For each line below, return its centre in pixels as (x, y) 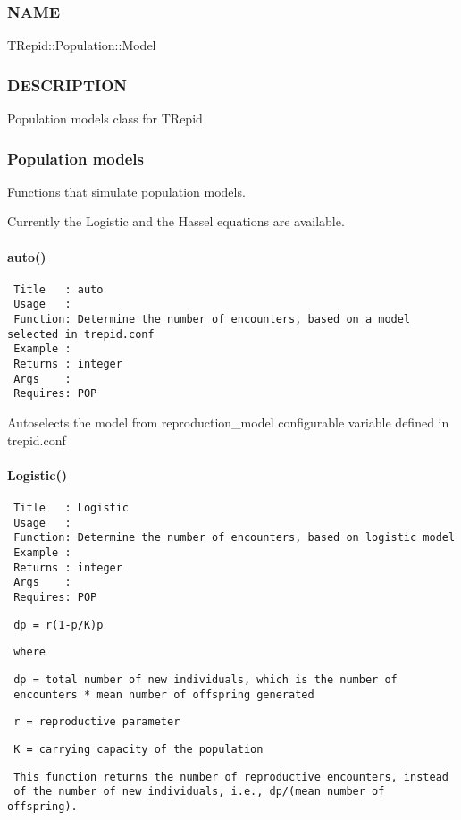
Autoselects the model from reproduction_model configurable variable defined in (228, 423)
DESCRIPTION (67, 85)
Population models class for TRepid (105, 118)
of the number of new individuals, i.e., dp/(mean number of (199, 792)
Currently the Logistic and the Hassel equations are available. (176, 221)
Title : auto (59, 289)
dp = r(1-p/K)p (59, 625)
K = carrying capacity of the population (138, 749)
